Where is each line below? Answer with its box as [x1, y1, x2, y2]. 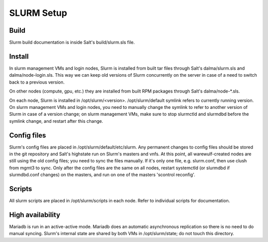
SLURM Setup [9, 7, 67, 18]
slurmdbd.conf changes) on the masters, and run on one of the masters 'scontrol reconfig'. [9, 172, 196, 178]
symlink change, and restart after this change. [9, 118, 104, 124]
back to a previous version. [9, 79, 65, 85]
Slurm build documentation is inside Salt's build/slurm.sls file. [9, 40, 135, 46]
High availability [9, 210, 61, 219]
